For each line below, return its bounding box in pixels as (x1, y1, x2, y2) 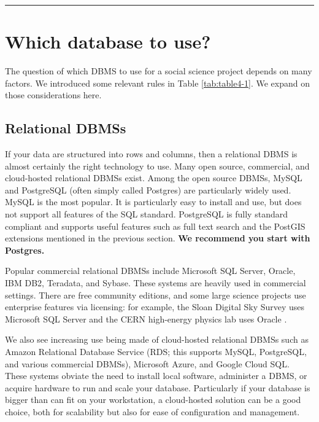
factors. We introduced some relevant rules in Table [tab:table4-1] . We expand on (5, 76, 310, 89)
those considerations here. (5, 88, 102, 101)
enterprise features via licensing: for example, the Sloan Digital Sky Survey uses (5, 300, 305, 313)
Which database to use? (5, 29, 211, 54)
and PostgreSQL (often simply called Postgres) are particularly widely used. (5, 183, 291, 196)
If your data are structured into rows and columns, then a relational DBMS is (5, 147, 298, 160)
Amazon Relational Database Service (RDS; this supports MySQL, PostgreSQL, (5, 345, 307, 358)
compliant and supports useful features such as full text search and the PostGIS (5, 219, 306, 232)
